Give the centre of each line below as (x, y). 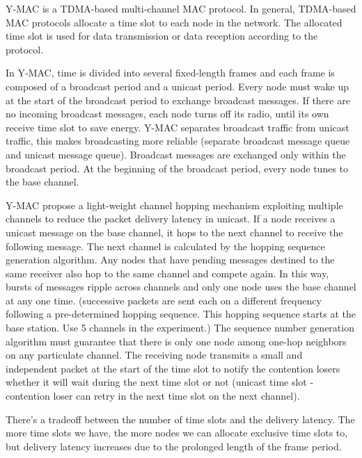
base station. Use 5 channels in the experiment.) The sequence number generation (180, 328)
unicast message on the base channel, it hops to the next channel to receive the (174, 232)
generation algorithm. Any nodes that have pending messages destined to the (170, 260)
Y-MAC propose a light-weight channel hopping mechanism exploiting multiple (174, 205)
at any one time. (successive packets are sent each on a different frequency (164, 300)
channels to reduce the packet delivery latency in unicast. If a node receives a (171, 219)
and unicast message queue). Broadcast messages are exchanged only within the (176, 154)
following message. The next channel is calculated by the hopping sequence (165, 246)
